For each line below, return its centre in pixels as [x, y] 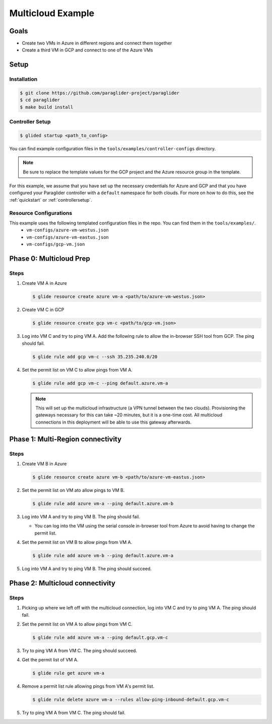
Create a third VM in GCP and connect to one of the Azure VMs [87, 50]
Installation [23, 79]
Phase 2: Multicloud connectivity [62, 583]
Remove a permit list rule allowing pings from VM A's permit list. [88, 686]
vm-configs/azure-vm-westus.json [68, 230]
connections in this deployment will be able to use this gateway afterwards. [114, 422]
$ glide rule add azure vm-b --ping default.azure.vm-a [103, 556]
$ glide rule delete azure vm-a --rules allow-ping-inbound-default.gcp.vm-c [131, 700]
